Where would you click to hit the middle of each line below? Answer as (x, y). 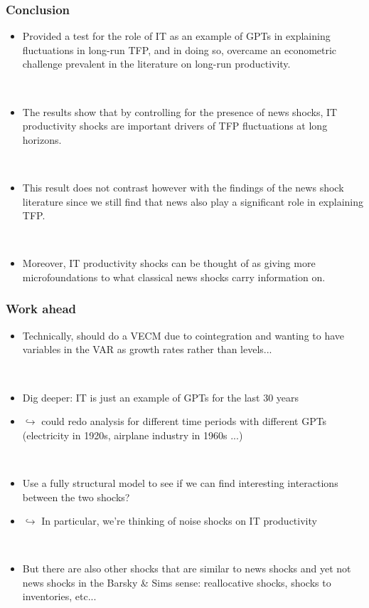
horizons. (42, 139)
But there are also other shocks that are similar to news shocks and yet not (187, 568)
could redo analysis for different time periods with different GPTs (184, 421)
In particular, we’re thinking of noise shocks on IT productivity (179, 521)
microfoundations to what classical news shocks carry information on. (174, 277)
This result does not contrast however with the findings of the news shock (183, 187)
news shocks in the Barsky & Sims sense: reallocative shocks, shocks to (177, 582)
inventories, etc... (59, 596)
